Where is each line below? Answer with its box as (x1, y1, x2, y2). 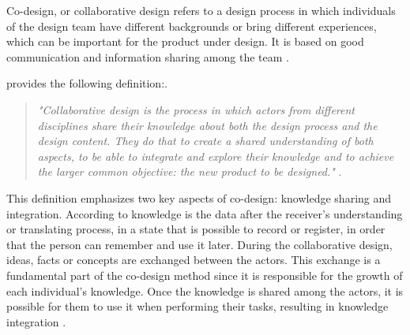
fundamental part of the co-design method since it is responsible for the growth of (6, 266, 403, 283)
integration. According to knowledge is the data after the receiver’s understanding (6, 205, 403, 221)
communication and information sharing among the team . (6, 48, 289, 65)
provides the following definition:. (6, 75, 167, 91)
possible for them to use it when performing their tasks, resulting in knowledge (6, 298, 389, 315)
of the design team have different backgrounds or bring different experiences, (6, 17, 377, 34)
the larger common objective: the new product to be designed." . (37, 163, 342, 180)
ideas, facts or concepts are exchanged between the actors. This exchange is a (6, 251, 381, 268)
